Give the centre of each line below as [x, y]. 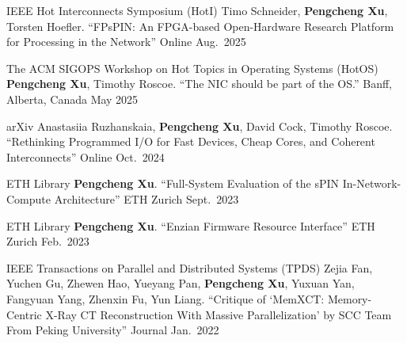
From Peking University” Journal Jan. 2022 [113, 330]
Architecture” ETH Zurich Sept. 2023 [146, 198]
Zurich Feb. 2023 [48, 241]
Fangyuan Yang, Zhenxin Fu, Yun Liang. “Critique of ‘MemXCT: [165, 298]
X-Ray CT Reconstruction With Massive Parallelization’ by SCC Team [219, 314]
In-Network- [372, 183]
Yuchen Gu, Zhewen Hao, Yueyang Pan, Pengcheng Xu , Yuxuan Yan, [181, 283]
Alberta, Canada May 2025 [72, 99]
